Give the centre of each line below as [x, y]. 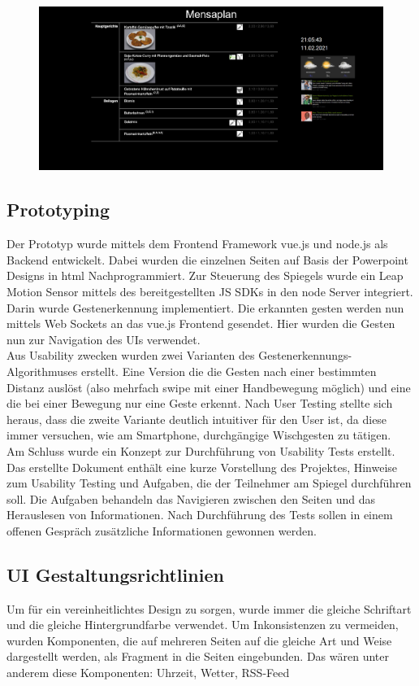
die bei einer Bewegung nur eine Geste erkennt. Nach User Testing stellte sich [200, 403]
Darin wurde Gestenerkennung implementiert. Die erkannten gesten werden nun [205, 307]
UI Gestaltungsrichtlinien [115, 574]
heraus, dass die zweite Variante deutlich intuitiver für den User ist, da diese [197, 419]
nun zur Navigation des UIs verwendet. [104, 339]
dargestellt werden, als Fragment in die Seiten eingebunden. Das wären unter [198, 656]
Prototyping [58, 210]
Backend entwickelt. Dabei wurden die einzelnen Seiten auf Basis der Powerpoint [207, 259]
